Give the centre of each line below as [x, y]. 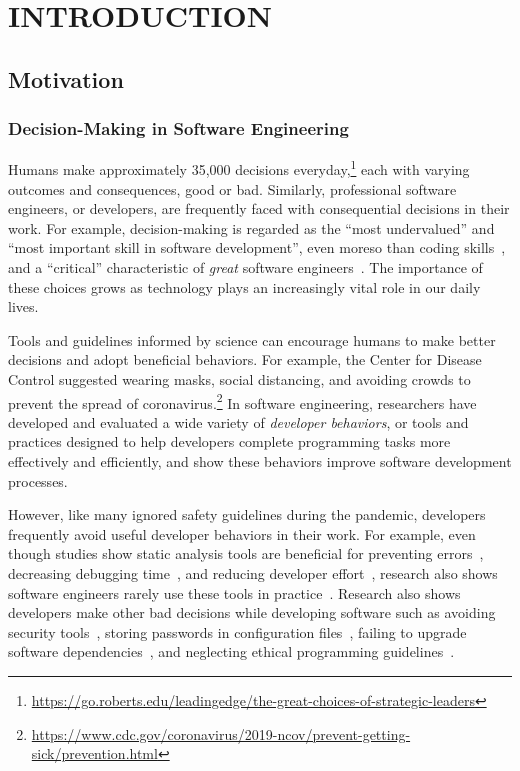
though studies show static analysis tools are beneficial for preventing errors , [246, 553]
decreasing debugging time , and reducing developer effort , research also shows [253, 572]
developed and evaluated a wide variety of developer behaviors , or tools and [238, 421]
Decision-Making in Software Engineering [178, 128]
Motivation [66, 78]
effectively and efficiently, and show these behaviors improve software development [260, 461]
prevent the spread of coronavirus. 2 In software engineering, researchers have [242, 401]
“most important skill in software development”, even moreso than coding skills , [257, 247]
